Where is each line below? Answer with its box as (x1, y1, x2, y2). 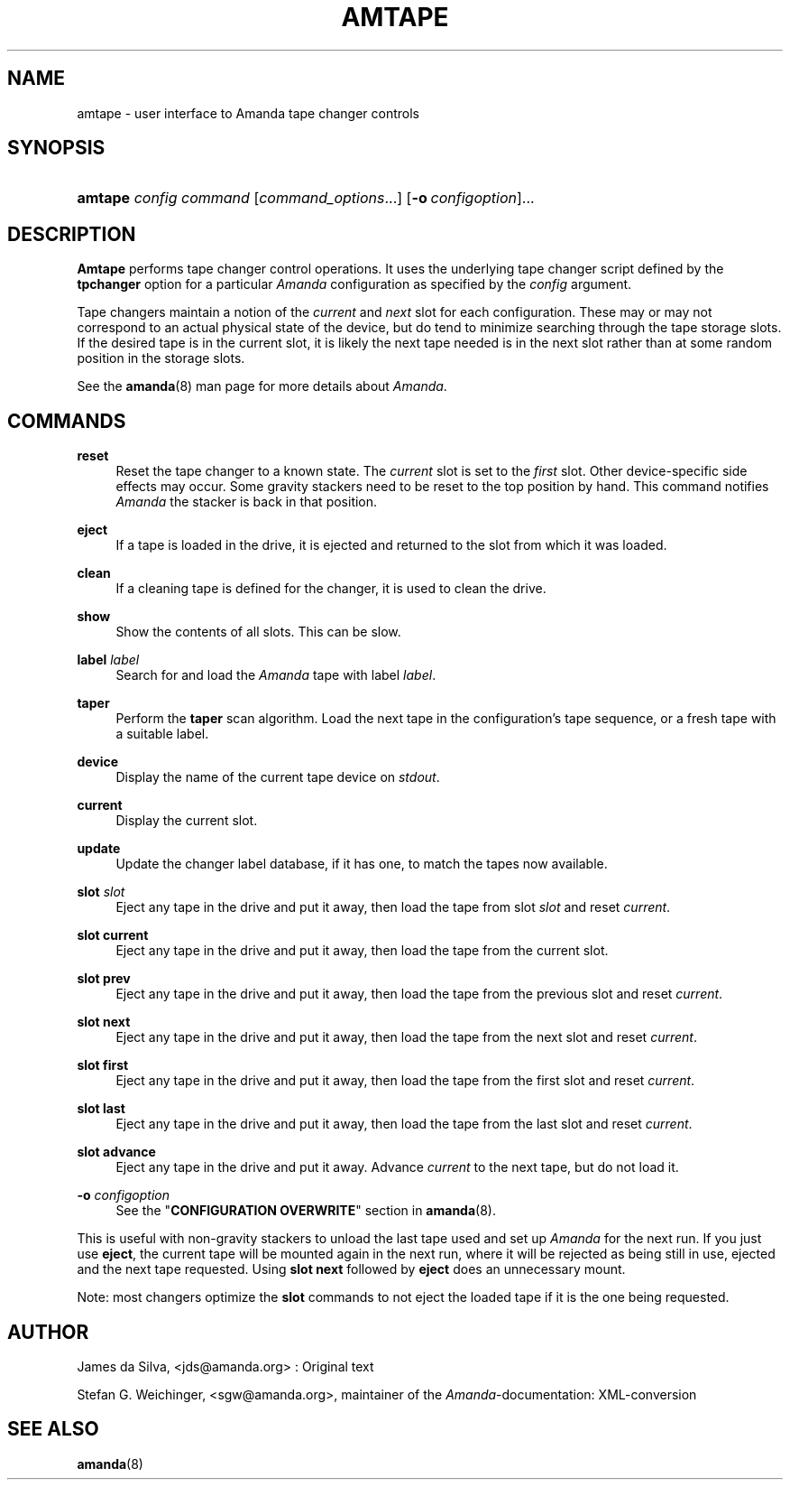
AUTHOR (7, 1320, 89, 1343)
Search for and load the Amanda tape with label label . (115, 667, 436, 683)
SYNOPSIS (7, 136, 106, 160)
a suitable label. (115, 726, 209, 742)
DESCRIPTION (7, 222, 136, 246)
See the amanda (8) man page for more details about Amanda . (77, 378, 447, 395)
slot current (77, 927, 149, 943)
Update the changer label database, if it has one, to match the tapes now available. (115, 856, 608, 872)
